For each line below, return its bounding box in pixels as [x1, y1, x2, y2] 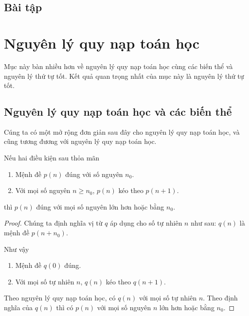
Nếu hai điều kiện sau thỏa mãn [4, 153, 100, 163]
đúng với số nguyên [65, 169, 123, 179]
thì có [56, 302, 73, 313]
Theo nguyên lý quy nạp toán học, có [4, 293, 116, 303]
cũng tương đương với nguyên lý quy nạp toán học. [4, 136, 157, 146]
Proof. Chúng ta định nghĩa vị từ [4, 218, 103, 228]
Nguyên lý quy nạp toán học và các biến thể [4, 104, 232, 119]
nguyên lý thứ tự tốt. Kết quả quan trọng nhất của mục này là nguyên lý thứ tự [4, 70, 244, 81]
